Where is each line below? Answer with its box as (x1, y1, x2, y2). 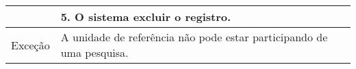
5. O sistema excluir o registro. (60, 9, 231, 24)
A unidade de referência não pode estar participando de (60, 29, 328, 45)
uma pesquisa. (60, 45, 129, 60)
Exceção (11, 37, 50, 53)
